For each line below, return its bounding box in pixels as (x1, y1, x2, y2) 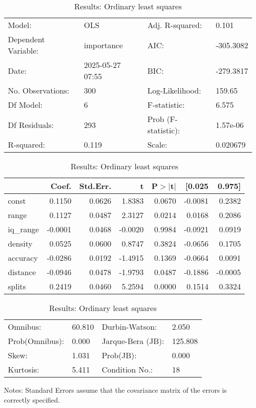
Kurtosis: (8, 364, 39, 375)
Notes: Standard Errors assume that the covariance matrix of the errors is (4, 385, 227, 395)
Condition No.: (101, 364, 153, 375)
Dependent (8, 33, 45, 45)
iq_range (8, 223, 39, 235)
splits (8, 281, 26, 292)
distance (8, 266, 36, 278)
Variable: (8, 45, 39, 56)
